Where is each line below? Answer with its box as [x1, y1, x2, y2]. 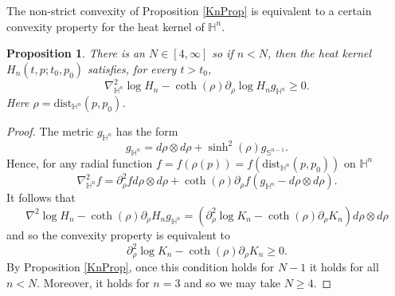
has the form [115, 122, 178, 139]
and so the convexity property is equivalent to [6, 226, 231, 243]
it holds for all [309, 259, 379, 275]
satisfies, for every [88, 60, 177, 77]
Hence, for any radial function [6, 154, 153, 171]
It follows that [6, 189, 76, 206]
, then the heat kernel [268, 45, 372, 61]
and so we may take [184, 274, 281, 291]
